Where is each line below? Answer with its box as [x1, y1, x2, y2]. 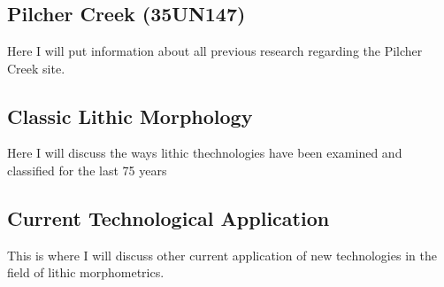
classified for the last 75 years [7, 160, 167, 179]
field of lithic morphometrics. [7, 263, 165, 282]
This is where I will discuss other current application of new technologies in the [7, 245, 437, 264]
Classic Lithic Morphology [7, 102, 253, 129]
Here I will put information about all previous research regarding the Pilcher [7, 42, 423, 59]
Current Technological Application [7, 204, 330, 231]
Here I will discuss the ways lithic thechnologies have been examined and [7, 143, 402, 162]
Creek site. [7, 58, 65, 77]
